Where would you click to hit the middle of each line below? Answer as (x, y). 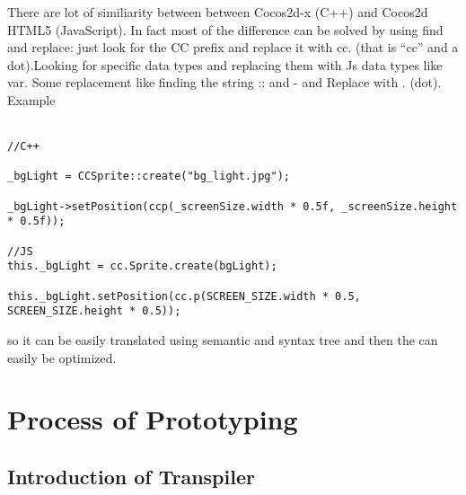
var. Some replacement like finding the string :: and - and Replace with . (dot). (224, 82)
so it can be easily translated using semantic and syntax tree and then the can (223, 340)
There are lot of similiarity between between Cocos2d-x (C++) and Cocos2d (218, 12)
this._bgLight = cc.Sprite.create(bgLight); (142, 266)
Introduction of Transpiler (131, 476)
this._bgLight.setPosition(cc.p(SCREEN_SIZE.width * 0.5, (184, 296)
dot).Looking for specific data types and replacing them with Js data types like (225, 64)
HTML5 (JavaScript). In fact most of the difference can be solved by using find (225, 29)
